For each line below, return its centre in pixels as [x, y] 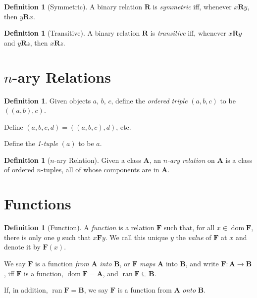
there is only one [29, 237]
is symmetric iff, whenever [192, 6]
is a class [239, 160]
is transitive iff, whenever [188, 33]
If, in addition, [26, 290]
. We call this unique [137, 237]
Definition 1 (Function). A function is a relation [79, 227]
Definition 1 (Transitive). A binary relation [72, 33]
